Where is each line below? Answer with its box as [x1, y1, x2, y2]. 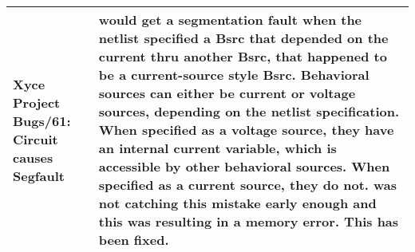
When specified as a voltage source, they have [98, 120, 394, 139]
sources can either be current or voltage [98, 84, 356, 102]
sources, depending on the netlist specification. [98, 102, 400, 120]
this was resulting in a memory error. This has [98, 212, 399, 230]
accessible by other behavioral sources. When [98, 157, 390, 175]
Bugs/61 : [13, 111, 71, 130]
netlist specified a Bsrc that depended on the [98, 29, 389, 47]
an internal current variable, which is [98, 139, 337, 157]
